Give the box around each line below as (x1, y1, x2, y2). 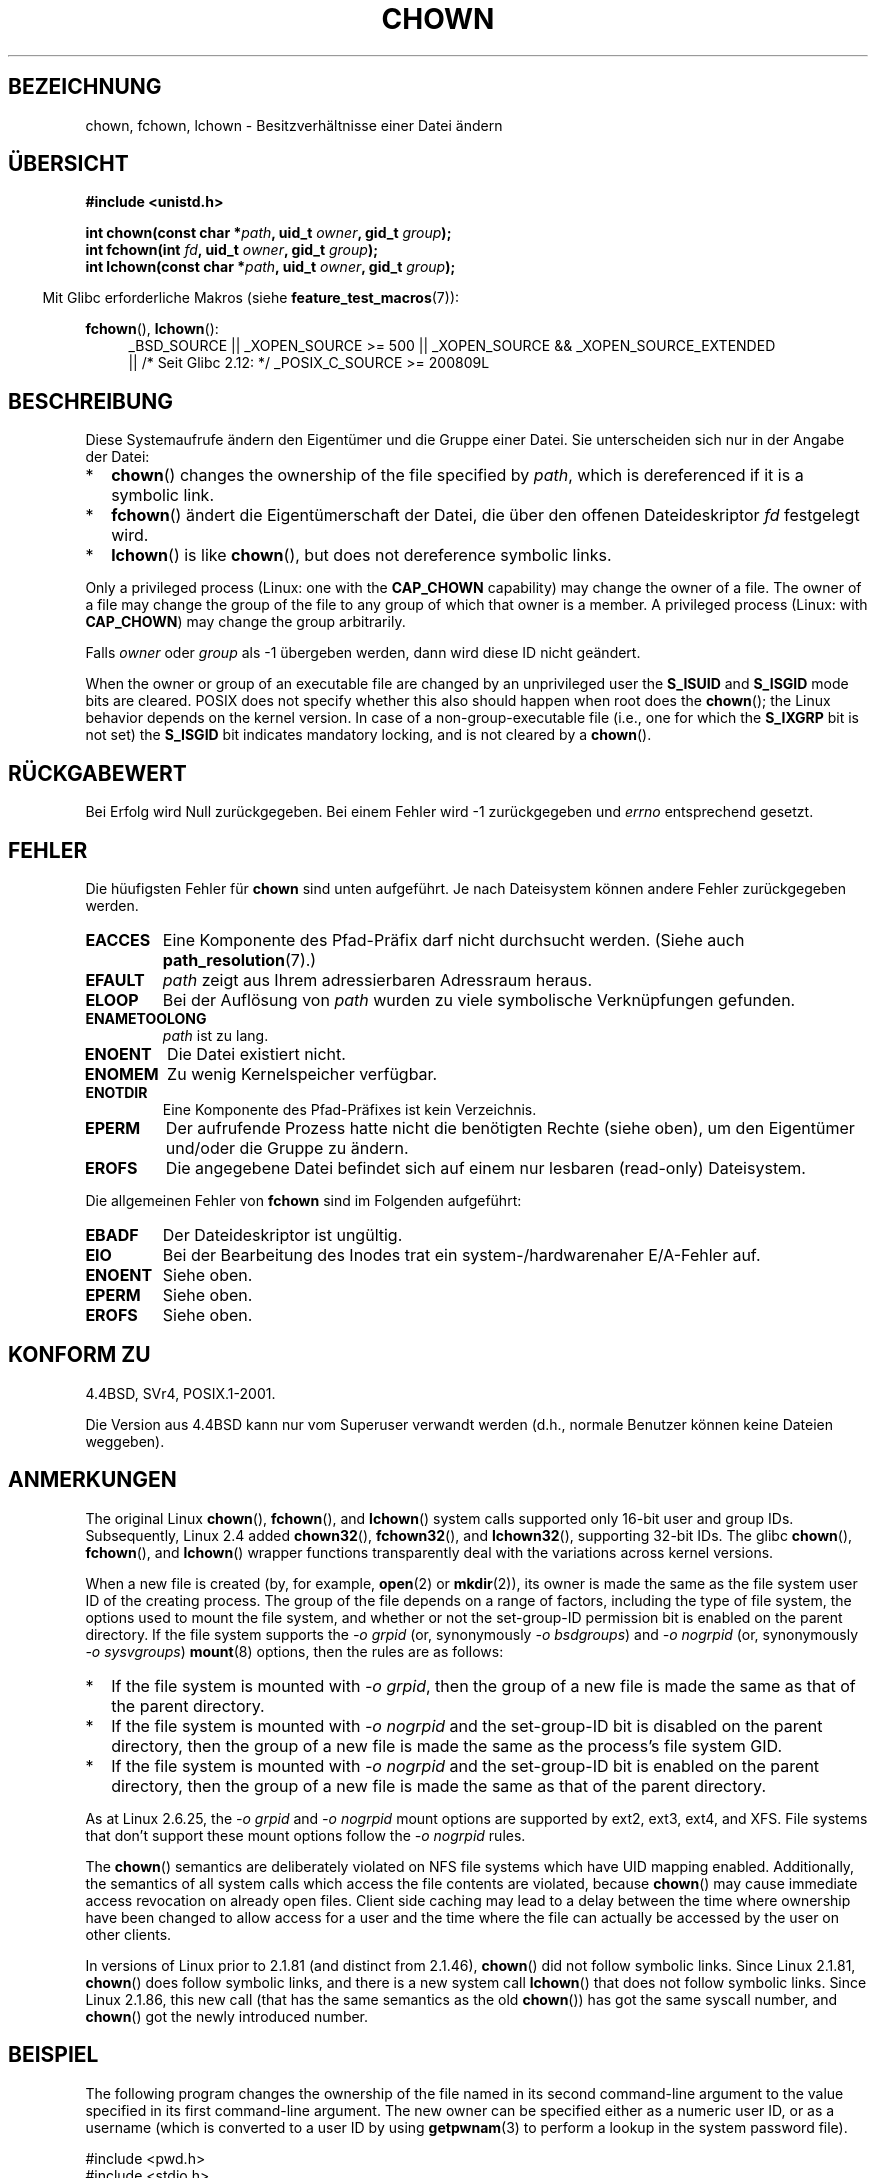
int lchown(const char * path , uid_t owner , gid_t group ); (85, 258, 456, 276)
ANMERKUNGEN (8, 1467, 177, 1493)
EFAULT (85, 969, 145, 990)
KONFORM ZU (8, 1342, 151, 1368)
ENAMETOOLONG (85, 1009, 207, 1027)
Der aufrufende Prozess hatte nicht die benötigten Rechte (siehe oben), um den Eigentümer (165, 1117, 855, 1138)
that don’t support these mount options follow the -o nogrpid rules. (85, 1826, 526, 1844)
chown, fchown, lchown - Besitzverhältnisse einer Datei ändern (85, 116, 503, 134)
